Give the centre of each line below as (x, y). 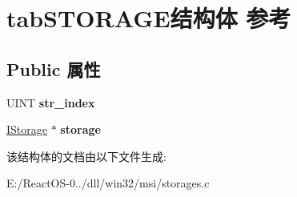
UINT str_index (51, 102)
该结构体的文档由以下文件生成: (86, 156)
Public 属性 (54, 68)
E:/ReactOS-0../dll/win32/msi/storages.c (108, 183)
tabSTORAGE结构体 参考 (149, 18)
